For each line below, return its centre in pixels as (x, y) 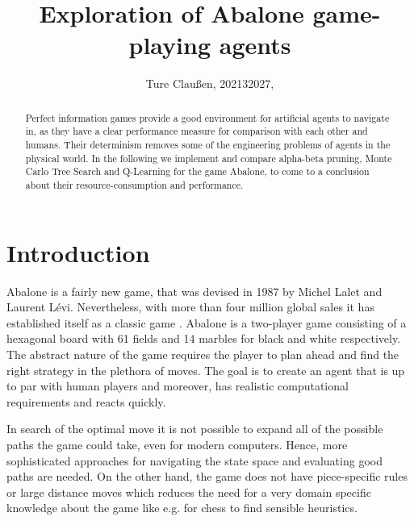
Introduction (78, 252)
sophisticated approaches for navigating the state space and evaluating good (194, 460)
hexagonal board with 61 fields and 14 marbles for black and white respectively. (204, 338)
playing (170, 45)
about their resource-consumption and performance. (134, 184)
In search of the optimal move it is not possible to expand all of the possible (195, 429)
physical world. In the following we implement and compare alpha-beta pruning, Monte (209, 158)
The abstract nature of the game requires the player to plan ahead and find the (203, 354)
